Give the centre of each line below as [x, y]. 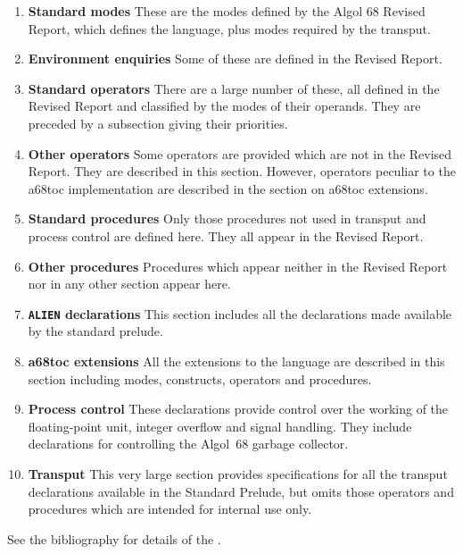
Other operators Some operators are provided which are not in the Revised [240, 153]
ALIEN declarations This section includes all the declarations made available [240, 313]
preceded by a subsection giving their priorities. [158, 123]
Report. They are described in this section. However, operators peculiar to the [242, 171]
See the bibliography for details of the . [114, 538]
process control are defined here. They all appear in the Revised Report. [226, 235]
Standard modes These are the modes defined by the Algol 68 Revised [227, 11]
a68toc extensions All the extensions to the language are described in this [236, 361]
